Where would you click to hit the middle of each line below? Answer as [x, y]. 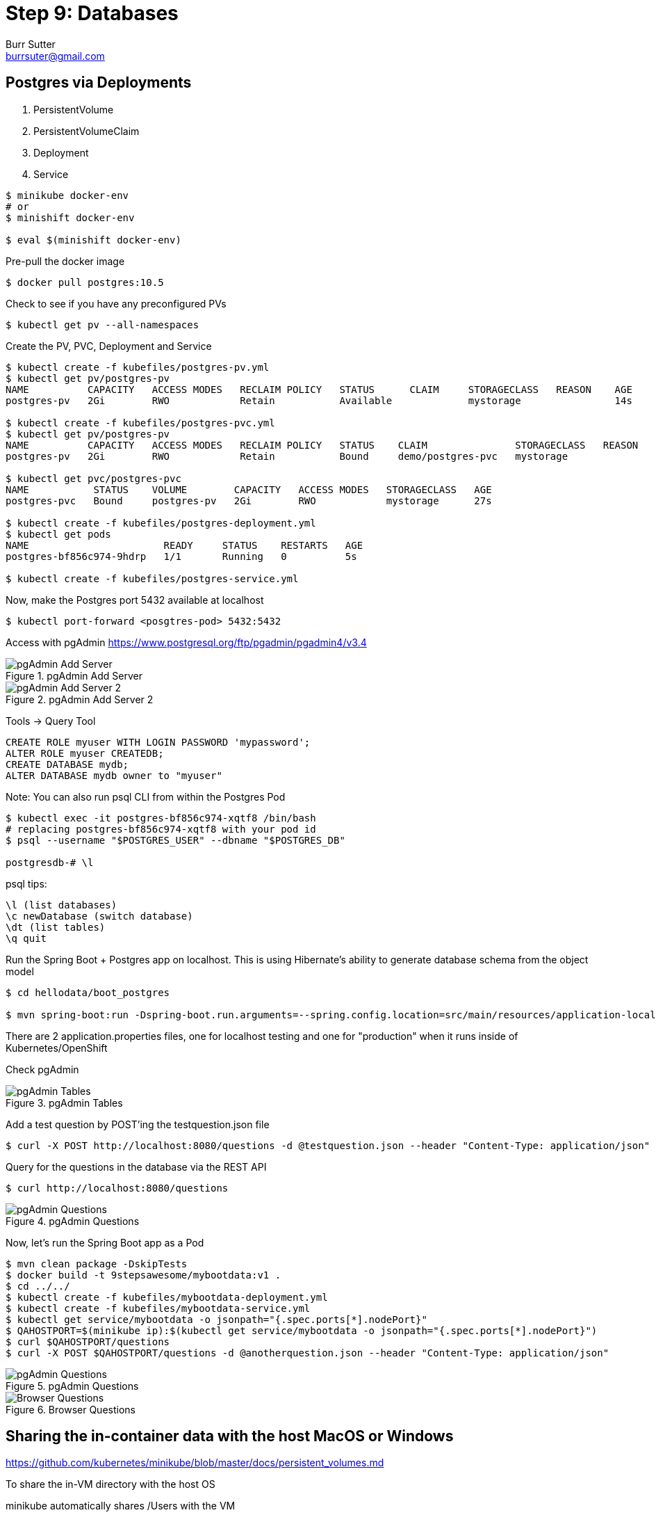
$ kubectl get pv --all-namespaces [102, 324]
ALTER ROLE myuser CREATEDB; [85, 753]
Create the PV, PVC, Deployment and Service [109, 346]
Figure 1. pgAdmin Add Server [74, 675]
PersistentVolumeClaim [87, 131]
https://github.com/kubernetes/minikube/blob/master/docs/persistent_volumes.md [195, 1463]
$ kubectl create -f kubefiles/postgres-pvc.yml [140, 423]
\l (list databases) [61, 905]
